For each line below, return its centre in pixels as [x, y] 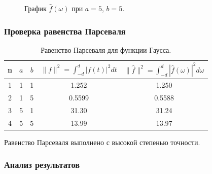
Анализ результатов [42, 165]
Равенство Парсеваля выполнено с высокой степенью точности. [102, 142]
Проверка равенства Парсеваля [65, 31]
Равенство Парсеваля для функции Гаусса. [106, 49]
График [36, 8]
